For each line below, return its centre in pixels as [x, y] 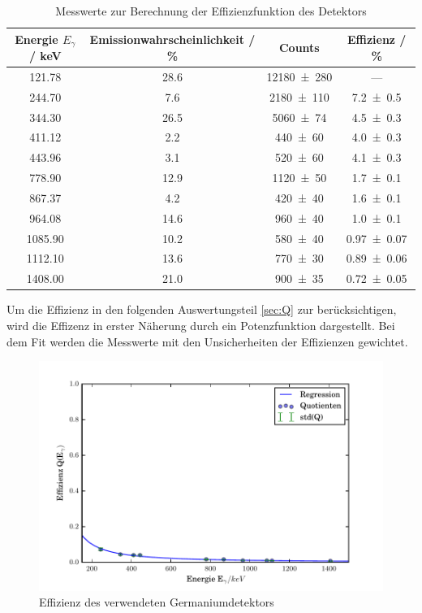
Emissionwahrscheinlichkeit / [172, 39]
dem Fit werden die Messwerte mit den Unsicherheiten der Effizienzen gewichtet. [207, 341]
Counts [299, 47]
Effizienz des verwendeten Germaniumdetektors [157, 602]
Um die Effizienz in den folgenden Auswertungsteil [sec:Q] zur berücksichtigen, [202, 309]
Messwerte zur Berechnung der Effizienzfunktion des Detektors [211, 11]
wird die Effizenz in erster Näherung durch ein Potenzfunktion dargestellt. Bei [201, 326]
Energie [37, 39]
